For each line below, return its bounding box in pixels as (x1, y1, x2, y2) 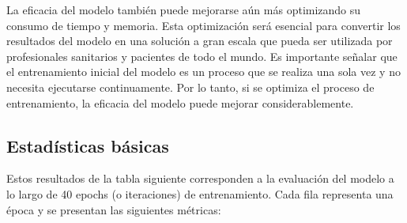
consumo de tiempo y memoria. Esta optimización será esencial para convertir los (6, 17, 401, 33)
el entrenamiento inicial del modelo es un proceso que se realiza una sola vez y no (6, 63, 401, 80)
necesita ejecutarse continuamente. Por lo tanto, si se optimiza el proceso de (6, 78, 375, 95)
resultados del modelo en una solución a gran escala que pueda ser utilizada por (6, 32, 393, 49)
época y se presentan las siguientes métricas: (6, 201, 221, 217)
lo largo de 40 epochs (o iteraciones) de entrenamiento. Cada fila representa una (6, 185, 394, 202)
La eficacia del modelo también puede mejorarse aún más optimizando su (6, 2, 361, 17)
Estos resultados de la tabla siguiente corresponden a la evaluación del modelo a (6, 170, 394, 187)
